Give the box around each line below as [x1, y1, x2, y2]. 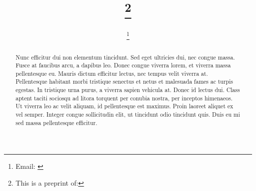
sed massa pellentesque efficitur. [15, 118, 97, 127]
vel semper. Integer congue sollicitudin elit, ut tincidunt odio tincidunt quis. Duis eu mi [15, 110, 240, 119]
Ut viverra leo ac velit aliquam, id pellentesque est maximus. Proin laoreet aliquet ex [15, 102, 233, 110]
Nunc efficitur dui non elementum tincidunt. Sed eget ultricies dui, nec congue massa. [15, 53, 235, 61]
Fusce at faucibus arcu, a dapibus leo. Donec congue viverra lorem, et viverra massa [15, 61, 231, 69]
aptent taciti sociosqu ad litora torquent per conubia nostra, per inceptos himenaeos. [15, 94, 233, 102]
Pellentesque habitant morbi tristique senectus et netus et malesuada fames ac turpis [15, 77, 233, 86]
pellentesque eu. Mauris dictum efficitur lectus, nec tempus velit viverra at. [15, 69, 208, 77]
